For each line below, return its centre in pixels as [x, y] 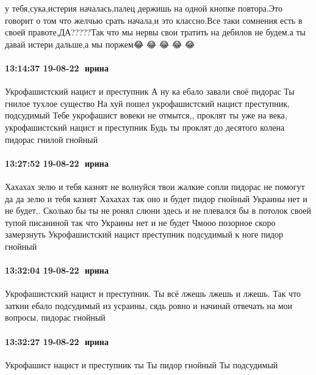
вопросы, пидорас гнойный [55, 317]
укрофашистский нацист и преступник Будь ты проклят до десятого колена [145, 127]
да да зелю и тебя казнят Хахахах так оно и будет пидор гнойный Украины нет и [156, 198]
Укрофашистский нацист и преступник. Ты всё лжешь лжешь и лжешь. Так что [153, 293]
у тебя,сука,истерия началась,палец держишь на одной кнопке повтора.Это [144, 8]
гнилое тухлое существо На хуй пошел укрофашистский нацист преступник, [147, 103]
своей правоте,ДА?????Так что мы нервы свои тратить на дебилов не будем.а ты [155, 32]
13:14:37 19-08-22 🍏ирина [57, 67]
